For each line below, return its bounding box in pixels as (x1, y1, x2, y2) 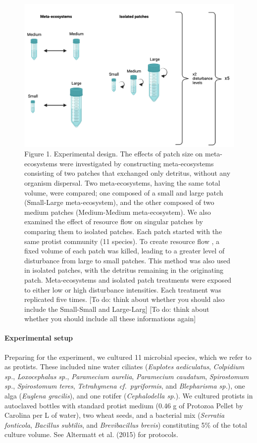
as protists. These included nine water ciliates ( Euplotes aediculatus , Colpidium (4, 361, 245, 372)
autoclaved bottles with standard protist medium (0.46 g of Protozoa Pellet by (4, 400, 243, 410)
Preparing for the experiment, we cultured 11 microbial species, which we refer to (4, 351, 252, 362)
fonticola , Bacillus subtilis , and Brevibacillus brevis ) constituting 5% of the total (4, 419, 247, 430)
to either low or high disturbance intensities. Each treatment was (24, 284, 221, 295)
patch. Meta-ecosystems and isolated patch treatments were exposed (24, 274, 232, 285)
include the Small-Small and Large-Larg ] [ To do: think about (24, 303, 209, 314)
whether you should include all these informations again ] (24, 313, 196, 324)
